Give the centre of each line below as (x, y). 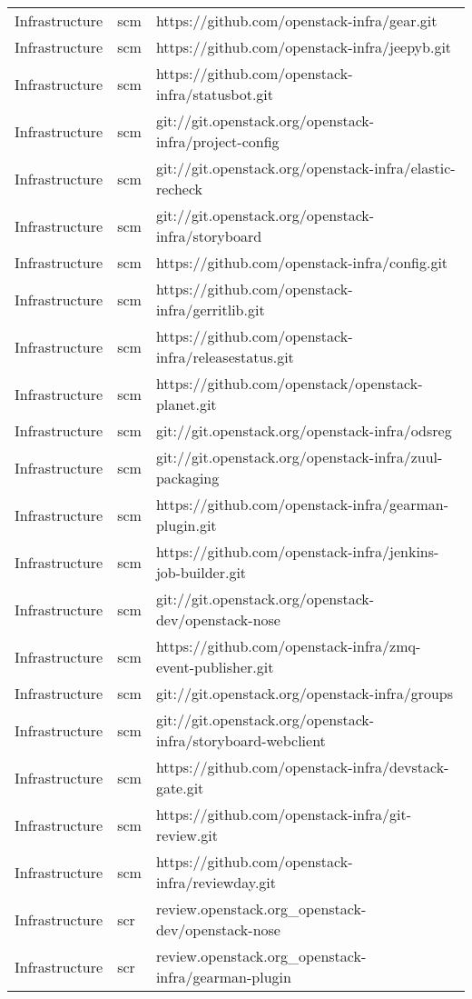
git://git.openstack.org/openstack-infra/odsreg (304, 430)
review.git (187, 835)
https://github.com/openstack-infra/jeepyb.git (304, 47)
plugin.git (186, 525)
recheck (179, 189)
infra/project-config (217, 141)
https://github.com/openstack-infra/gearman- (302, 504)
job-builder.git (201, 572)
